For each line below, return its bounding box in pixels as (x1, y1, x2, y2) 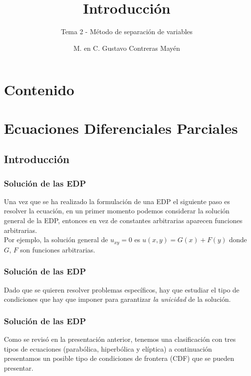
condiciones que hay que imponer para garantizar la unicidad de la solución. (4, 294, 231, 304)
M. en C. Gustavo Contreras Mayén (73, 42, 180, 53)
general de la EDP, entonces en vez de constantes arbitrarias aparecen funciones (4, 215, 243, 226)
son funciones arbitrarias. (20, 244, 96, 254)
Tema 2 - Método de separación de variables (60, 26, 193, 37)
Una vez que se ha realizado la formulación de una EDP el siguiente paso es (4, 196, 230, 206)
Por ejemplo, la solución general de (4, 234, 108, 245)
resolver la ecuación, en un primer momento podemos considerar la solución (4, 206, 230, 216)
